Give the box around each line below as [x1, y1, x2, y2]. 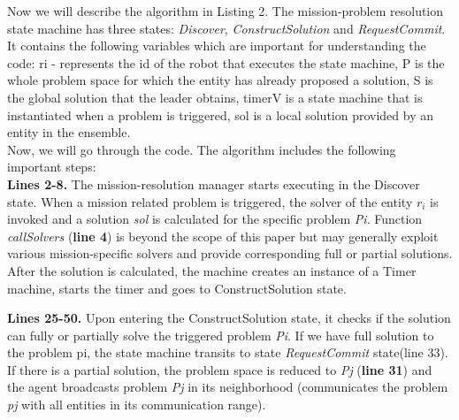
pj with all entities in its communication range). [7, 395, 266, 414]
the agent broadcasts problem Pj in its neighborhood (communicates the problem [7, 378, 448, 396]
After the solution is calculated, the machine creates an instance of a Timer [7, 261, 417, 279]
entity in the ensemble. [7, 123, 131, 141]
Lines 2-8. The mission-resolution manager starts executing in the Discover [7, 174, 420, 193]
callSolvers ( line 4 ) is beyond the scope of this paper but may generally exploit [7, 226, 439, 245]
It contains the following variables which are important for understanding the [7, 36, 426, 55]
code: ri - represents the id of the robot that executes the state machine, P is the [7, 53, 445, 72]
